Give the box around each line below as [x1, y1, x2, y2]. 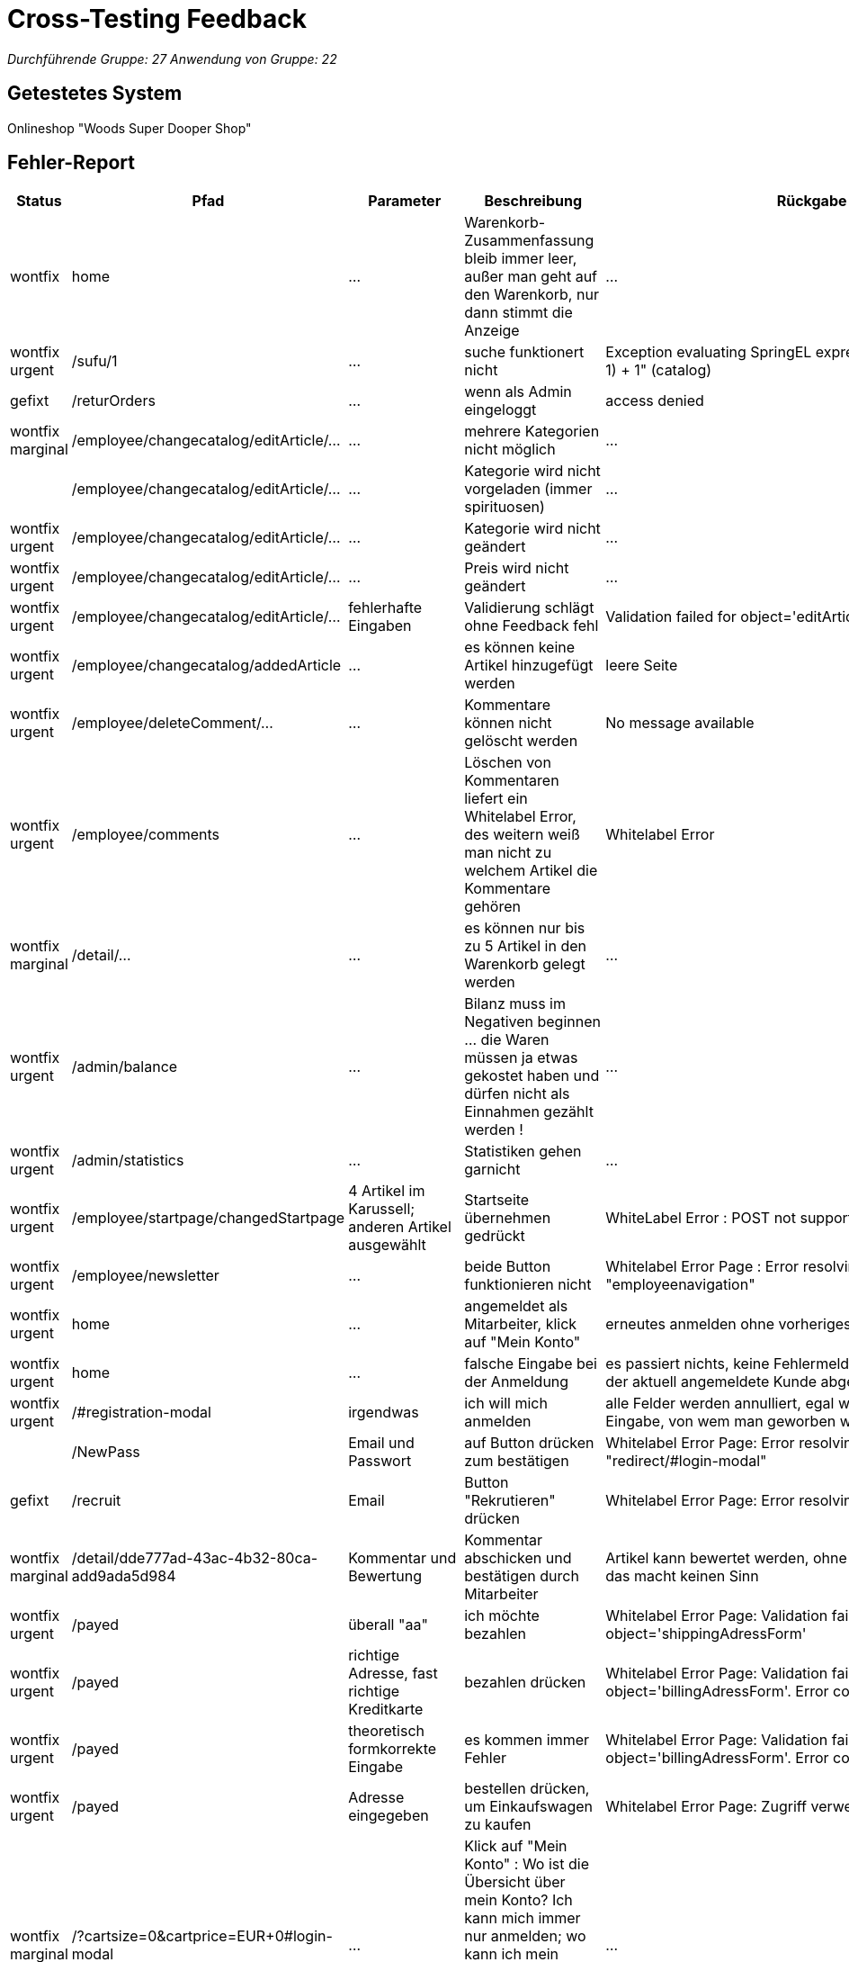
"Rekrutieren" [464, 1491, 556, 1510]
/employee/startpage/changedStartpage [71, 1209, 345, 1228]
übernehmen [464, 1209, 551, 1228]
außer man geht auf [464, 267, 598, 286]
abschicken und [464, 1549, 572, 1568]
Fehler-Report [7, 151, 135, 175]
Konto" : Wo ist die [464, 1855, 589, 1874]
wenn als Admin [464, 382, 572, 401]
